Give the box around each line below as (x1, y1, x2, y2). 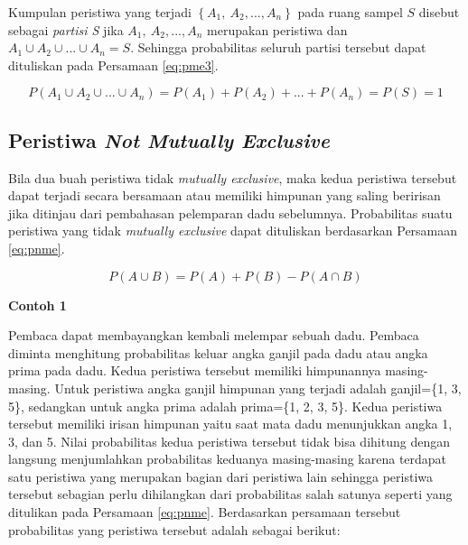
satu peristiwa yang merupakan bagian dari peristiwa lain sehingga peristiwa (8, 466, 434, 485)
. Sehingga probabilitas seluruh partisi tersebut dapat (130, 38, 426, 57)
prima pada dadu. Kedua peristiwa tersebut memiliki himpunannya (8, 361, 381, 380)
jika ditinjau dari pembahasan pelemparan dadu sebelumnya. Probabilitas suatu (8, 203, 453, 222)
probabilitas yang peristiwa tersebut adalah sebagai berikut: (8, 520, 341, 539)
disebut (418, 3, 460, 21)
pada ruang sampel (297, 3, 403, 21)
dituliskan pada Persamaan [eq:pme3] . (8, 55, 219, 74)
